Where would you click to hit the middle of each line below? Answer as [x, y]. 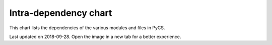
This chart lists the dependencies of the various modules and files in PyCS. [87, 28]
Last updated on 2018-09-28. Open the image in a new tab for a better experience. [95, 37]
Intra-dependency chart [61, 13]
